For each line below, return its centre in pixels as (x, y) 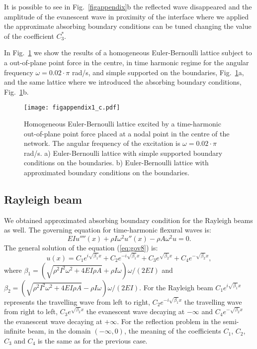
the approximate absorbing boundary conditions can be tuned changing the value (128, 26)
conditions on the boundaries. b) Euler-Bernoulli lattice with (116, 163)
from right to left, (31, 311)
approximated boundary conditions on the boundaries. (107, 172)
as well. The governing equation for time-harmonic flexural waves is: (108, 230)
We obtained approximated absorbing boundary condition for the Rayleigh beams (128, 220)
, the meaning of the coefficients (172, 331)
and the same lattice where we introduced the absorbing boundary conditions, (123, 82)
